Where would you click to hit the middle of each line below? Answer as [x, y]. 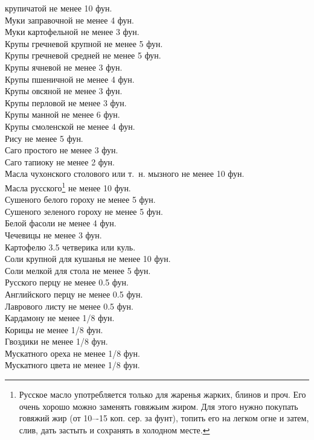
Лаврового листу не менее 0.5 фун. [69, 306]
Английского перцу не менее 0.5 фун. [74, 294]
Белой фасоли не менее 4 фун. [61, 223]
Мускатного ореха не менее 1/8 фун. [72, 353]
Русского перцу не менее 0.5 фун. [67, 282]
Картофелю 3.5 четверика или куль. [70, 247]
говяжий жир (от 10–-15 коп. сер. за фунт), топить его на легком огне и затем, [164, 418]
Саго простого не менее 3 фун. [62, 150]
